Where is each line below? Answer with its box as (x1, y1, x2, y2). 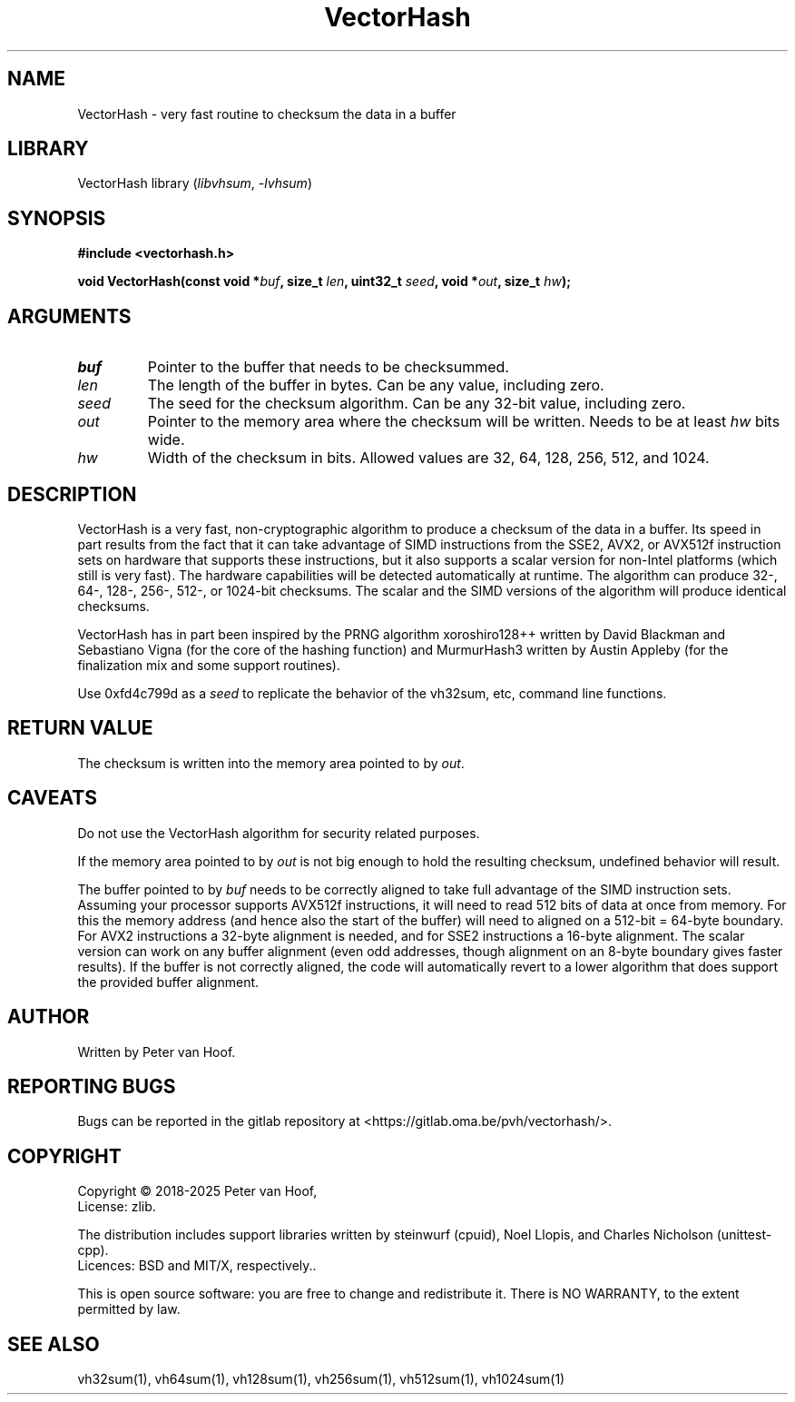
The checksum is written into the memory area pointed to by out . (77, 755, 465, 771)
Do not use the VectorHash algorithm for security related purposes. (77, 824, 480, 841)
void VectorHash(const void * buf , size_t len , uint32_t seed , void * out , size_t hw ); (77, 273, 572, 290)
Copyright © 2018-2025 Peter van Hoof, (77, 1183, 318, 1200)
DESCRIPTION (7, 482, 137, 506)
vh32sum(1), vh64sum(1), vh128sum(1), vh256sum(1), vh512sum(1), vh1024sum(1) (77, 1371, 565, 1387)
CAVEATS (7, 786, 97, 810)
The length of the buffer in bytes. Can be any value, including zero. (147, 376, 604, 395)
